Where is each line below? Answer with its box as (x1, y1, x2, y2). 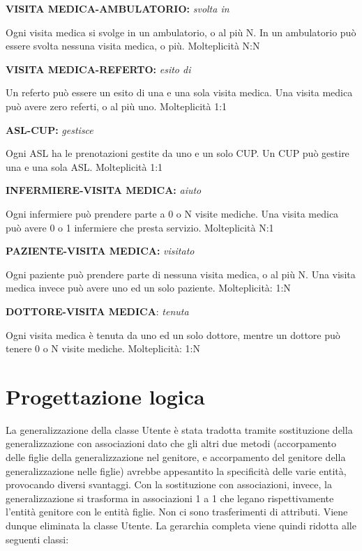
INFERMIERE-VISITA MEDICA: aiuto (6, 183, 202, 197)
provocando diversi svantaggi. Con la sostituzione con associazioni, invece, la (6, 477, 332, 492)
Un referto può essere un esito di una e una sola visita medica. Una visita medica (6, 85, 353, 100)
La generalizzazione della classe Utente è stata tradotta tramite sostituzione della (6, 422, 353, 437)
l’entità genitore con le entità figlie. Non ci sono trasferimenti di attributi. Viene (6, 504, 348, 519)
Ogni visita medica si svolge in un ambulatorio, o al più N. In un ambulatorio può (6, 24, 356, 39)
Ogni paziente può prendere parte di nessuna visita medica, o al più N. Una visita (6, 266, 356, 281)
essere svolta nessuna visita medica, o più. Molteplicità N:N (6, 38, 260, 53)
